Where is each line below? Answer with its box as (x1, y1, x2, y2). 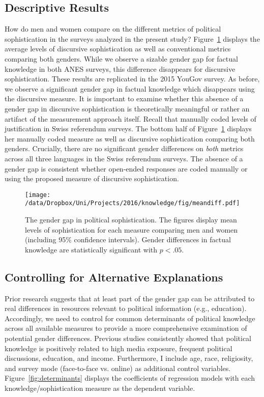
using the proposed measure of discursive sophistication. (5, 173, 179, 184)
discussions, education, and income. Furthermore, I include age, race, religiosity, (5, 353, 253, 363)
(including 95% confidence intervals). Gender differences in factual (25, 234, 231, 245)
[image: (25, 191, 51, 198)
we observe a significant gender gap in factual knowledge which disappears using (5, 83, 255, 94)
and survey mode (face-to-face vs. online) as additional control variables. (5, 362, 231, 373)
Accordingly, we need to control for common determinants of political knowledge (5, 313, 255, 323)
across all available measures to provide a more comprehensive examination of (5, 323, 247, 333)
